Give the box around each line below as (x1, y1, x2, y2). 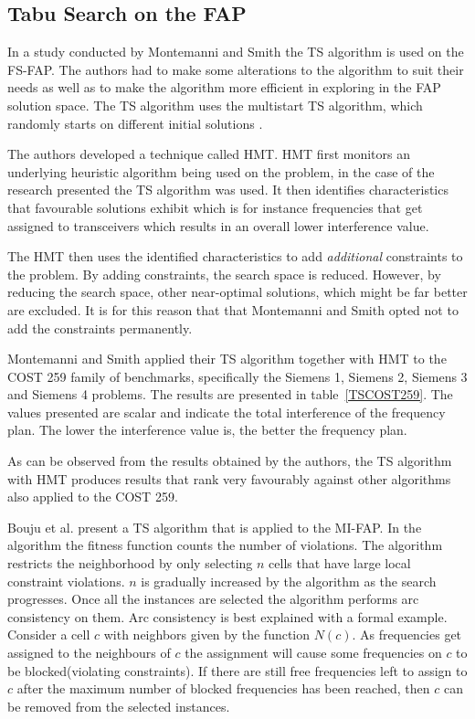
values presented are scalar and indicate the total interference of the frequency (7, 402, 446, 421)
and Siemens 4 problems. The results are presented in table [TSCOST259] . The (7, 385, 453, 404)
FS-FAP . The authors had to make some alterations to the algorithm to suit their (7, 59, 464, 79)
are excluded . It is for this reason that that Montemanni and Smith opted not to (7, 300, 459, 319)
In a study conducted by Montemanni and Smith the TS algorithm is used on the (7, 42, 464, 61)
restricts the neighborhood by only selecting (7, 554, 253, 573)
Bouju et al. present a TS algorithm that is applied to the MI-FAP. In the (7, 517, 422, 536)
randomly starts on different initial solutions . (7, 113, 263, 132)
